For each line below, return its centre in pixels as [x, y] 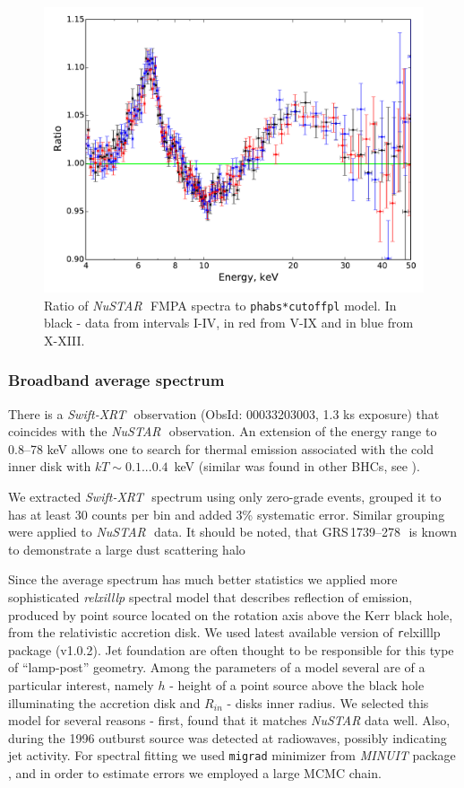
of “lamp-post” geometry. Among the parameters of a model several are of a [217, 667]
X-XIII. [64, 340]
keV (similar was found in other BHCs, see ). [297, 466]
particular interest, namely [81, 685]
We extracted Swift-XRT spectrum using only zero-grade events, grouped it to [225, 497]
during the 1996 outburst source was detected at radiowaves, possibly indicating [228, 737]
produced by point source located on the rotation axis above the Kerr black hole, [231, 614]
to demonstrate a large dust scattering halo [127, 549]
